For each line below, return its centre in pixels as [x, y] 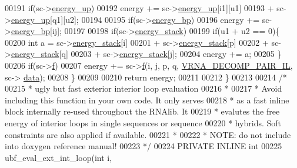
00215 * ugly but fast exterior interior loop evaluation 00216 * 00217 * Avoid [144, 88]
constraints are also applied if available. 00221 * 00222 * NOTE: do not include [148, 134]
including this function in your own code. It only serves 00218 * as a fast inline [147, 100]
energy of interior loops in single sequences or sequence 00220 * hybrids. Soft [143, 122]
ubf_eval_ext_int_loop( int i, [59, 157]
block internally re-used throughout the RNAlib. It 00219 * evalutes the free [142, 111]
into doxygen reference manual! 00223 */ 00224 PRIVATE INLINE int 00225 [144, 146]
